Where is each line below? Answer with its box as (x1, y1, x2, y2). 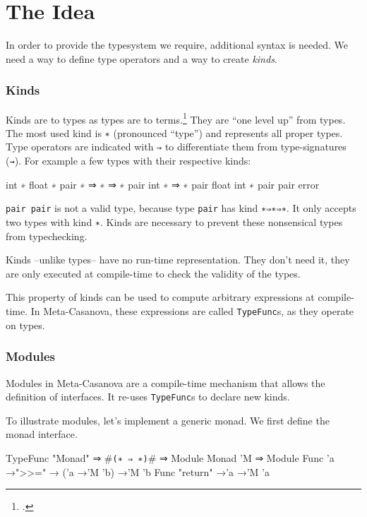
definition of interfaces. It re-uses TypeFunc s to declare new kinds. (6, 389, 290, 404)
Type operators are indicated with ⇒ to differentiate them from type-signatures (6, 139, 347, 154)
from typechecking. (6, 228, 88, 243)
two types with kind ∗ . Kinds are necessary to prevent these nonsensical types (6, 215, 343, 229)
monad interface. (6, 427, 78, 441)
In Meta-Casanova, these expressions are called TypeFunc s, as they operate (30, 304, 354, 319)
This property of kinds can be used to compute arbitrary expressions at (6, 290, 315, 304)
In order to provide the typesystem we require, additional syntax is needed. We (6, 37, 349, 52)
